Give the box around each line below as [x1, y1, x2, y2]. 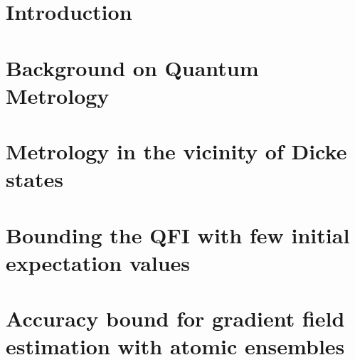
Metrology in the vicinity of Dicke [6, 137, 347, 166]
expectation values [6, 248, 191, 277]
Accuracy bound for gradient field [6, 304, 345, 333]
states [6, 164, 63, 194]
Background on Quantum [6, 53, 259, 82]
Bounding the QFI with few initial [6, 220, 350, 249]
